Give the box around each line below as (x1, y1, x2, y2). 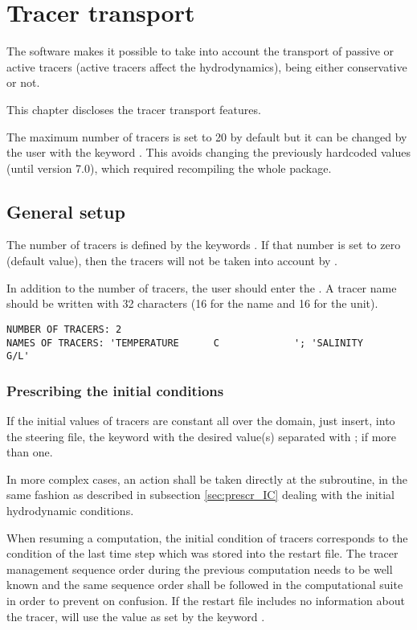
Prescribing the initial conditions (6, 380, 224, 400)
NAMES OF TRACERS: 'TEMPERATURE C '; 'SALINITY (6, 337, 363, 349)
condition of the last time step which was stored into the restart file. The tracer (6, 545, 399, 562)
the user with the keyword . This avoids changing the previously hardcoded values (6, 144, 411, 161)
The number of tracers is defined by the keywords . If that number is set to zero (6, 236, 401, 253)
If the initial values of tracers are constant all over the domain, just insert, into (6, 412, 395, 429)
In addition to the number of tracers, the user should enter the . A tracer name (6, 279, 397, 296)
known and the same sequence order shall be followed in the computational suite (6, 576, 403, 593)
